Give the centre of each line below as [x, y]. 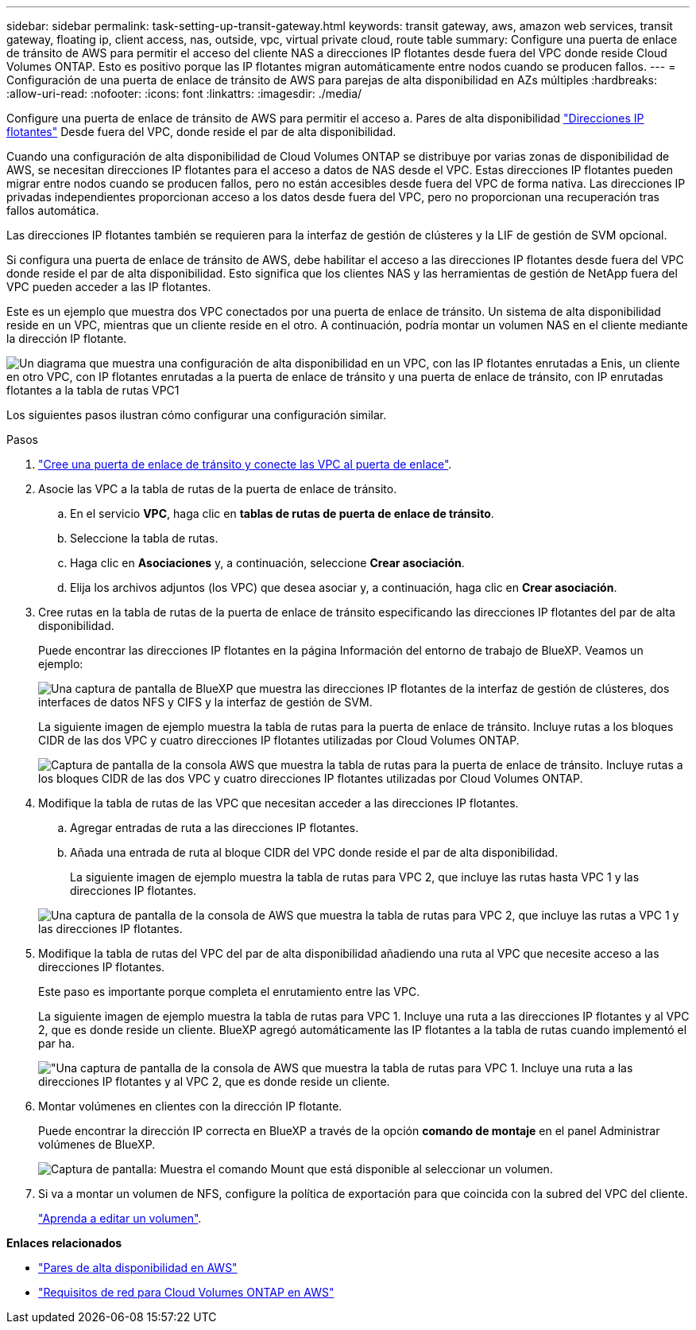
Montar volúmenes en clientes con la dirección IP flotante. [190, 1106]
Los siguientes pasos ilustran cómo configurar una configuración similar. [197, 415]
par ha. [56, 1043]
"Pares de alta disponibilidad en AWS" [138, 1268]
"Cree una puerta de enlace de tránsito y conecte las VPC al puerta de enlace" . [245, 464]
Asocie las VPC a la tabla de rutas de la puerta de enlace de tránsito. [218, 489]
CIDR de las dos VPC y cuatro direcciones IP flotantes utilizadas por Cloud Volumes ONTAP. [279, 740]
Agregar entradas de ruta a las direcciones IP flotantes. [215, 828]
